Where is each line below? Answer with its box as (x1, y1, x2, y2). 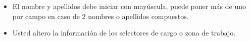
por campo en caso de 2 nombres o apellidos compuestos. (12, 10, 189, 21)
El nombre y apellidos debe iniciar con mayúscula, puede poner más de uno (12, 1, 246, 11)
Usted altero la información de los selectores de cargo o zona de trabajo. (12, 27, 236, 38)
